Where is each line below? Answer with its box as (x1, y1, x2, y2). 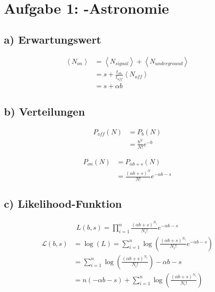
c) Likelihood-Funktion (4, 196, 122, 211)
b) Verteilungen (4, 104, 85, 119)
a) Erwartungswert (4, 31, 101, 47)
